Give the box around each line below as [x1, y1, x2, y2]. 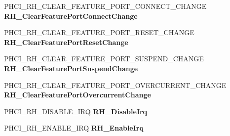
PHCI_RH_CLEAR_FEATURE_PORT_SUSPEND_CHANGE [4, 53, 204, 64]
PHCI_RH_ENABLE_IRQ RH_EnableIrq [4, 123, 144, 133]
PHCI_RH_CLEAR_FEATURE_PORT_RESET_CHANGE [4, 27, 194, 38]
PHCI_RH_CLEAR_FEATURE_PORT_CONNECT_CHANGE [4, 1, 207, 11]
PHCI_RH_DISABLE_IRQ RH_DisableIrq [4, 106, 148, 116]
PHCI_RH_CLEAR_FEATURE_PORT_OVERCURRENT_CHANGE [4, 80, 227, 90]
